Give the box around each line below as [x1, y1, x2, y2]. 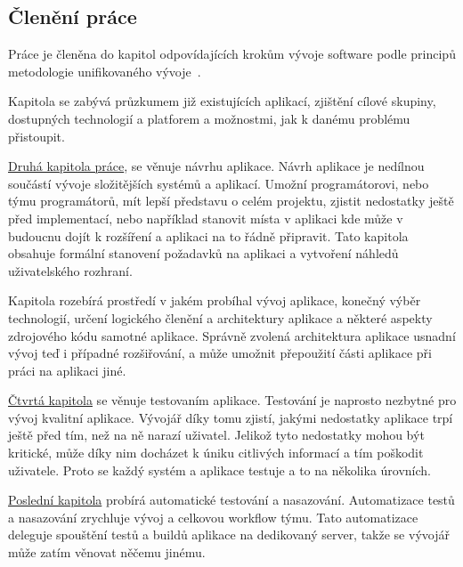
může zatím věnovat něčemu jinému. [8, 543, 206, 562]
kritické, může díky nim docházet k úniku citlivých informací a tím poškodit [8, 443, 424, 462]
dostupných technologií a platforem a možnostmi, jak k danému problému [8, 109, 410, 127]
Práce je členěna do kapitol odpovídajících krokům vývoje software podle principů [8, 45, 456, 63]
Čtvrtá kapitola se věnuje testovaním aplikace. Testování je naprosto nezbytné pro [8, 391, 457, 409]
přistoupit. [8, 126, 65, 145]
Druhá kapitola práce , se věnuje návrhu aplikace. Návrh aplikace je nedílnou [8, 157, 425, 175]
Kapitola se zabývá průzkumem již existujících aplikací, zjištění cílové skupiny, [8, 92, 436, 110]
